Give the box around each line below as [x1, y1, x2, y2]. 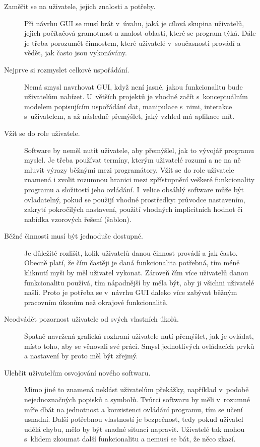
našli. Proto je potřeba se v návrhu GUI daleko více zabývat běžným [24, 287, 237, 297]
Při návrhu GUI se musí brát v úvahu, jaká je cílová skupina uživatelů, [24, 18, 244, 28]
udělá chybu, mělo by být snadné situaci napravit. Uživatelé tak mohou [24, 423, 245, 434]
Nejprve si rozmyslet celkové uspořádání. [4, 64, 129, 74]
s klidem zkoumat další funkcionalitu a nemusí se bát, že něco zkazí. [24, 433, 236, 444]
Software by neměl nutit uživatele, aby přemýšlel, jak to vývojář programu [24, 144, 254, 155]
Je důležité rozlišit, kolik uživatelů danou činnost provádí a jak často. [24, 247, 238, 258]
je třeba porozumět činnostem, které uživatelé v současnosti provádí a [24, 37, 241, 48]
